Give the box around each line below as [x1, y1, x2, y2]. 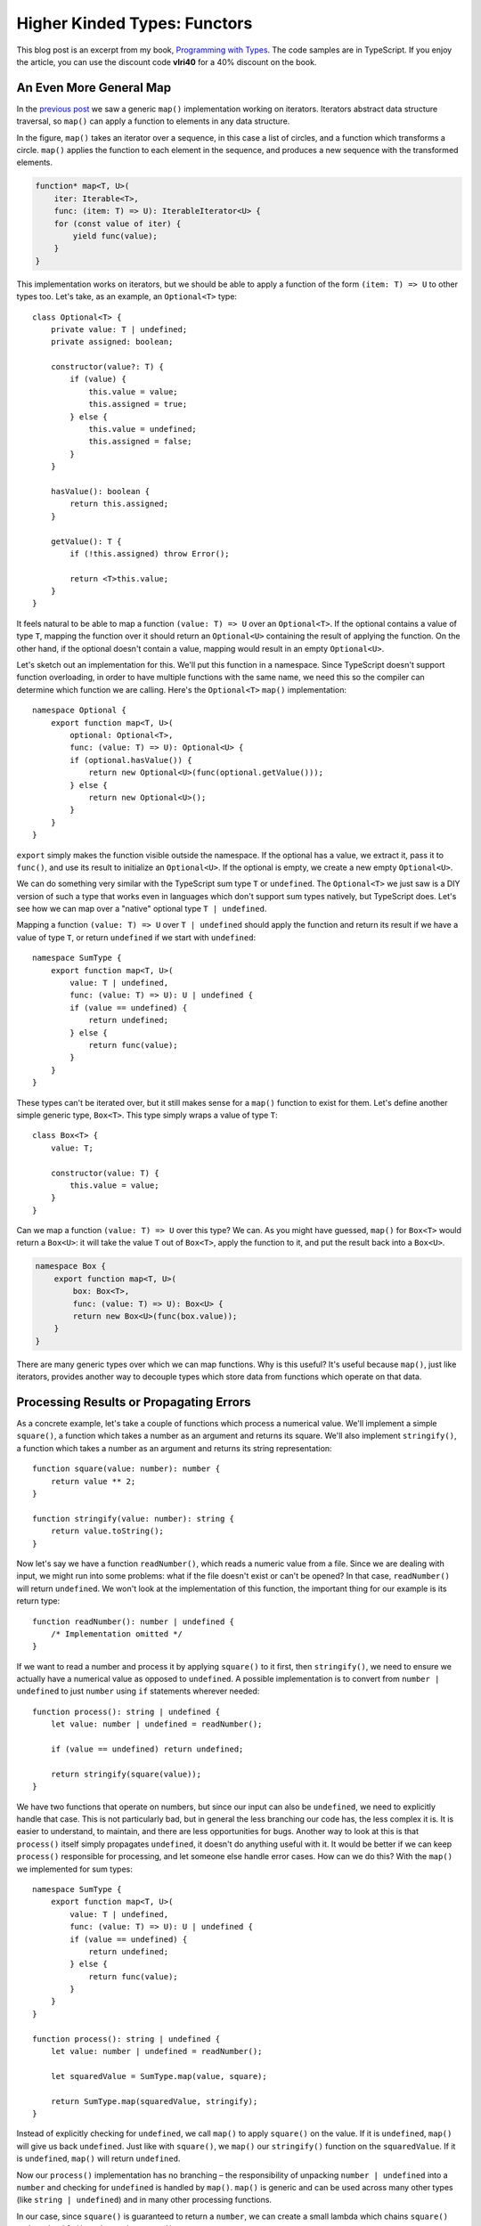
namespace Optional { [32, 705, 126, 716]
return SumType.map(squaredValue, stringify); [50, 2096, 258, 2106]
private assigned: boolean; [50, 337, 174, 347]
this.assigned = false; [88, 436, 192, 447]
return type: [16, 1596, 61, 1606]
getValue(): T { [50, 536, 122, 547]
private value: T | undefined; [50, 324, 188, 334]
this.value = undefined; [88, 424, 198, 435]
